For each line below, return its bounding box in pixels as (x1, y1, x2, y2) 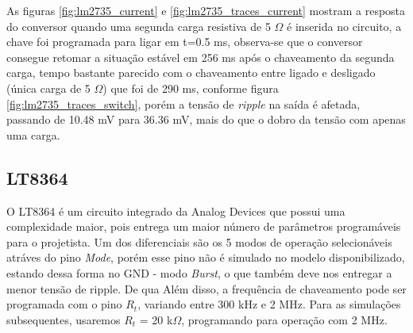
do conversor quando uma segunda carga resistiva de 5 (6, 17, 271, 34)
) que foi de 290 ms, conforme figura (102, 79, 279, 96)
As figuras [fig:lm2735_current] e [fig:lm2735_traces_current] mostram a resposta (6, 2, 406, 18)
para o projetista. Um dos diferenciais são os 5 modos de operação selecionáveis (6, 233, 392, 250)
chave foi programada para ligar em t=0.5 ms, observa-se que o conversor (6, 33, 363, 50)
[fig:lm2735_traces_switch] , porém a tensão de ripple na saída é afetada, (6, 95, 361, 112)
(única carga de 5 (6, 79, 91, 96)
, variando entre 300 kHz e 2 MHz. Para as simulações (137, 296, 401, 312)
